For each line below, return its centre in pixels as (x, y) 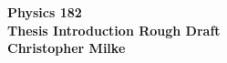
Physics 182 (45, 12)
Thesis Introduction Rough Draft (114, 30)
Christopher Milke (67, 48)
